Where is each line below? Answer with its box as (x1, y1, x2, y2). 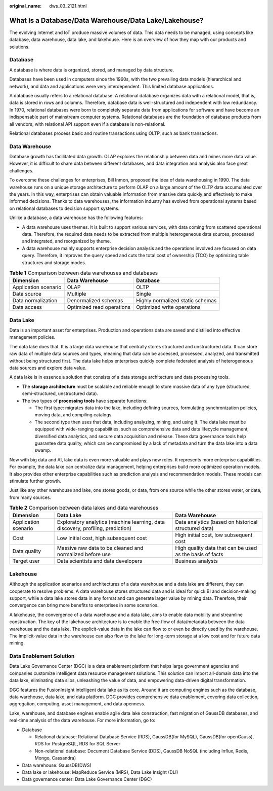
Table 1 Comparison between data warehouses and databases (9, 269, 158, 276)
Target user (12, 558, 40, 565)
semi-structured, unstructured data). (22, 390, 99, 397)
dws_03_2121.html (49, 3, 87, 9)
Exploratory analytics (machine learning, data (57, 519, 165, 526)
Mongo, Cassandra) (34, 755, 76, 761)
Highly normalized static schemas (136, 297, 217, 304)
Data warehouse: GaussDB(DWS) (22, 762, 92, 768)
